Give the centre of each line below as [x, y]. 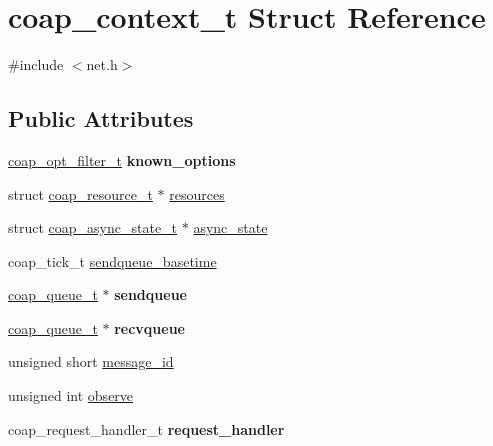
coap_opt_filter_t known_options [122, 159]
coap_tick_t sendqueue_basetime [112, 260]
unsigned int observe [71, 395]
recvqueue [149, 327]
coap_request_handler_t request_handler [146, 428]
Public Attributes [101, 118]
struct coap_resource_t [80, 193]
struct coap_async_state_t [93, 227]
